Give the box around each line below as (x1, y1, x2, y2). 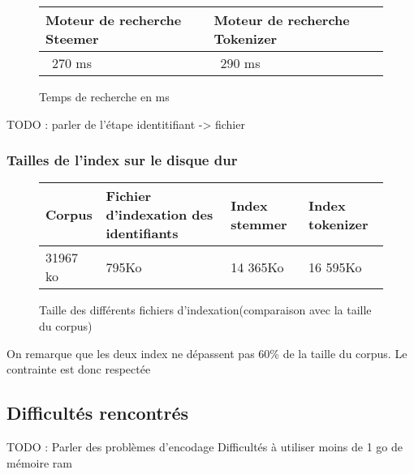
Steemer (45, 29, 99, 48)
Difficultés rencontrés (6, 400, 189, 425)
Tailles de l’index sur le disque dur (6, 150, 238, 170)
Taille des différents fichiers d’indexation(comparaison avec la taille (39, 301, 372, 318)
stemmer (231, 214, 287, 233)
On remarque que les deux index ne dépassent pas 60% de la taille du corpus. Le (6, 344, 408, 361)
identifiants (106, 224, 179, 243)
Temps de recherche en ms (39, 88, 170, 105)
